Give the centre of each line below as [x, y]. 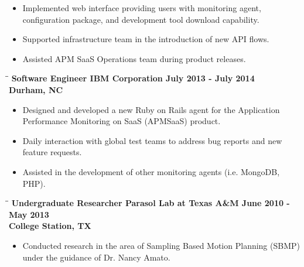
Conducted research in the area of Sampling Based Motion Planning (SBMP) [161, 245]
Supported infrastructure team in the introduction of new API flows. [146, 39]
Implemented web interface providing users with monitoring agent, [142, 8]
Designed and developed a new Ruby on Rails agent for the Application [151, 109]
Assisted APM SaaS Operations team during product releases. [134, 58]
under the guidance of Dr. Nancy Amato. [96, 257]
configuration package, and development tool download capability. [141, 19]
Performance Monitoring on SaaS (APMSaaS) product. [122, 121]
